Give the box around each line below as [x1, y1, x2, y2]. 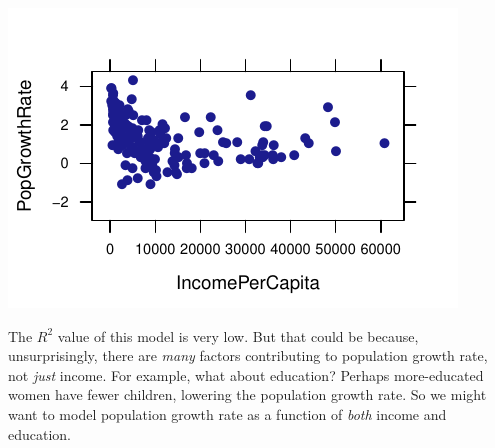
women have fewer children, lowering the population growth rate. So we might [8, 384, 487, 405]
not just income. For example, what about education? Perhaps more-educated [8, 364, 484, 385]
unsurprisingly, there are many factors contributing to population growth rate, [8, 345, 488, 366]
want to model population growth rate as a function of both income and [8, 403, 447, 424]
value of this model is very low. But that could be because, [57, 325, 419, 346]
